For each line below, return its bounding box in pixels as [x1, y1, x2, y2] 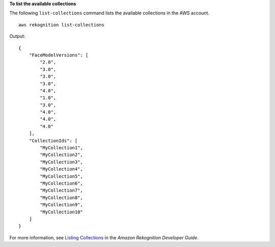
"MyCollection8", [40, 195, 84, 201]
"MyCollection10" [40, 209, 84, 215]
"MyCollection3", [40, 159, 84, 165]
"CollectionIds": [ [29, 138, 78, 144]
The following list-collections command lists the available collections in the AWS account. [9, 10, 210, 16]
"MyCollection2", [40, 152, 84, 158]
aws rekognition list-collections [18, 22, 104, 28]
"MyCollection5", [40, 173, 84, 179]
